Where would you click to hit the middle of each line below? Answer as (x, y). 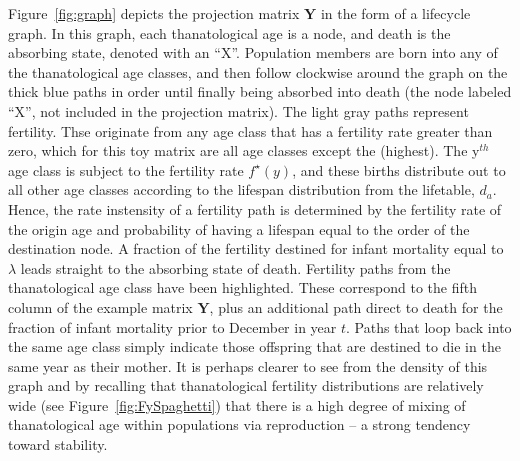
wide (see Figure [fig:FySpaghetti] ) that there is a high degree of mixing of (237, 404)
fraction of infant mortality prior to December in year (172, 326)
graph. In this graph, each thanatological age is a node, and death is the (229, 32)
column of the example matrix (100, 306)
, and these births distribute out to (399, 169)
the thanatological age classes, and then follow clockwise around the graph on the (258, 71)
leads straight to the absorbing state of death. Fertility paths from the (235, 267)
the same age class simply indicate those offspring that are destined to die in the (254, 346)
